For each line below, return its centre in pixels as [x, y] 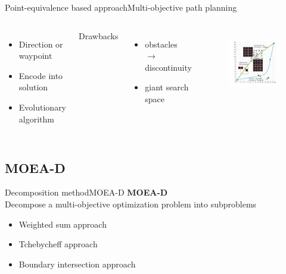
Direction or [41, 44]
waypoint [35, 56]
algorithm [36, 119]
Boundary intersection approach [77, 264]
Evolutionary [43, 107]
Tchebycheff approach [58, 244]
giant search [167, 87]
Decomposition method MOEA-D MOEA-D [86, 192]
